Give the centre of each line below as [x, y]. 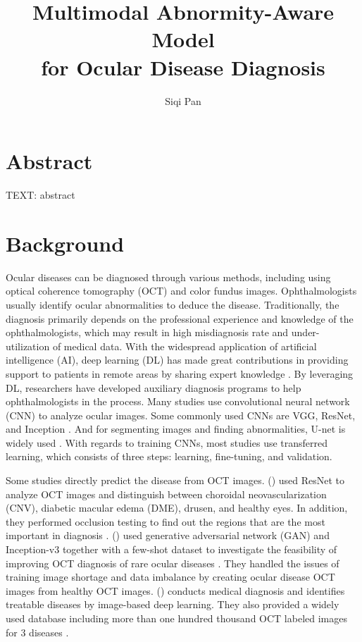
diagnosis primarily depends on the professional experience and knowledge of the [180, 318]
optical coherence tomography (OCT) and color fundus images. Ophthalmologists [181, 291]
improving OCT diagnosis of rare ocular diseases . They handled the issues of [173, 563]
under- [305, 332]
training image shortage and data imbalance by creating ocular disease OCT [170, 577]
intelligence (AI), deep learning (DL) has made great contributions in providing [177, 360]
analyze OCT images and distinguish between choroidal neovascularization [166, 494]
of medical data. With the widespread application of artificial [185, 346]
